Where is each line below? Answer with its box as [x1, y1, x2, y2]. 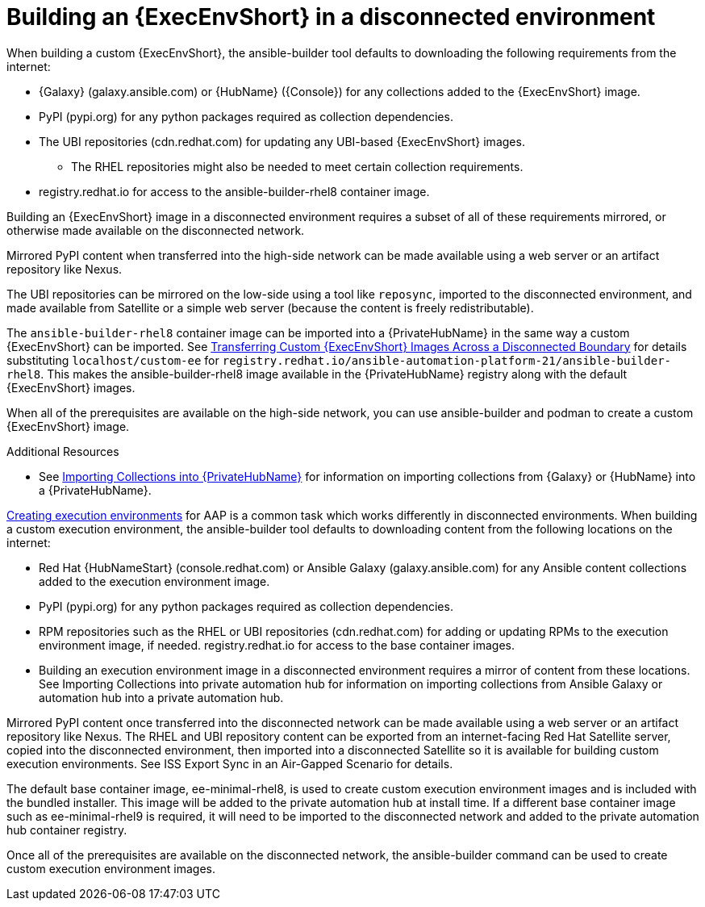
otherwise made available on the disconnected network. [6, 223, 305, 237]
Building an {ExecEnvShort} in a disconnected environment [6, 3, 656, 31]
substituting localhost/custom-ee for [6, 353, 219, 367]
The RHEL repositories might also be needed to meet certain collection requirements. [71, 159, 524, 173]
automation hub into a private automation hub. [39, 690, 284, 704]
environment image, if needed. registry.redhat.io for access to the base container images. [39, 637, 515, 652]
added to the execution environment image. [39, 574, 270, 588]
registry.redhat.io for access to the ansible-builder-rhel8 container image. [39, 184, 430, 199]
